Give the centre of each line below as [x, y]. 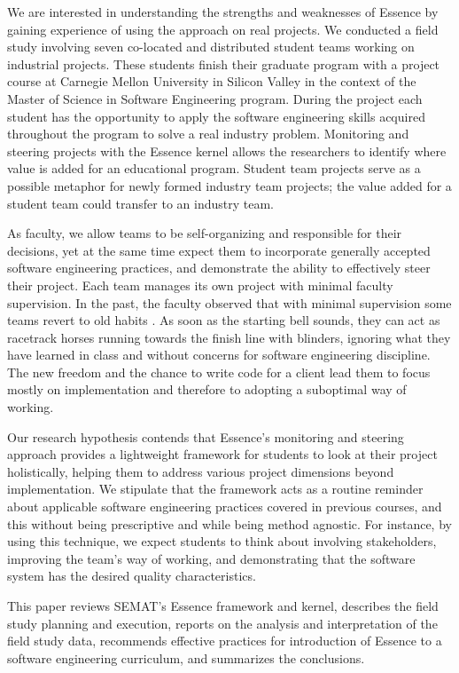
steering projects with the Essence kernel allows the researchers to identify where [227, 150]
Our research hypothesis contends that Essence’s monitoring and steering [206, 436]
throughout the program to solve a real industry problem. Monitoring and [208, 134]
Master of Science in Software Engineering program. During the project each [215, 98]
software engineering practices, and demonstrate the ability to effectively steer [219, 268]
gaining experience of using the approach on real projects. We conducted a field [223, 29]
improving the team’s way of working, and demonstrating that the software [211, 558]
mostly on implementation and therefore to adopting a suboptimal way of [207, 389]
